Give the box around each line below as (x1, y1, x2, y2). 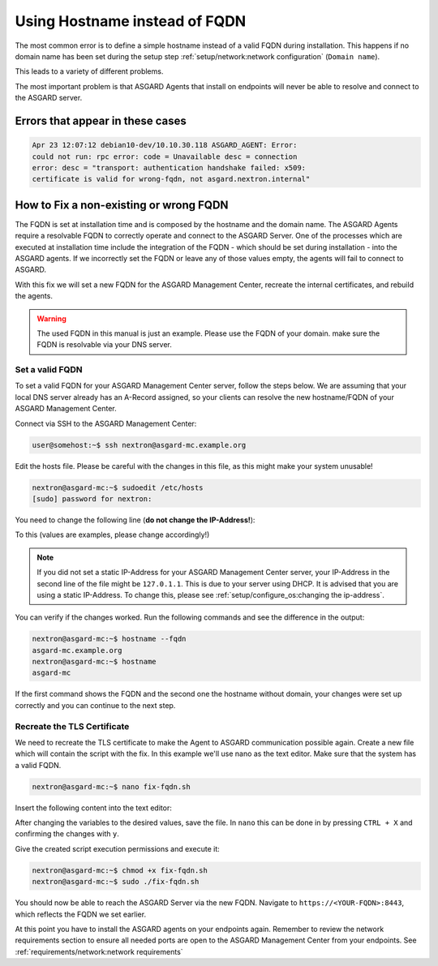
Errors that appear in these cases (15, 114, 187, 127)
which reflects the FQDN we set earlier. (15, 909, 146, 919)
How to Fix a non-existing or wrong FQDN (15, 198, 229, 212)
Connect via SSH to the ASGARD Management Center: (15, 419, 197, 428)
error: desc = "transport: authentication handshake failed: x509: (32, 163, 307, 172)
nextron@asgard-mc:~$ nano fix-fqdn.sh (32, 782, 191, 791)
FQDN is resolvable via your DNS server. (36, 340, 172, 350)
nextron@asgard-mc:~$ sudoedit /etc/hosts (32, 483, 204, 492)
